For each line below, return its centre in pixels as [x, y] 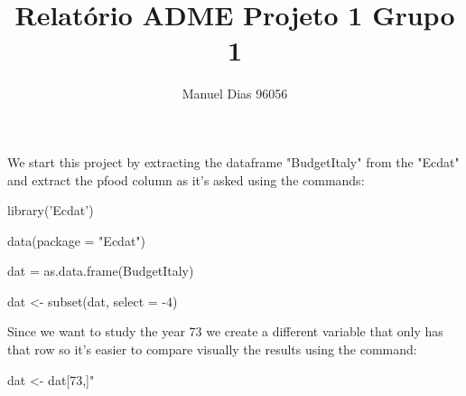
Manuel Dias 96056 [235, 94]
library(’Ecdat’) [51, 210]
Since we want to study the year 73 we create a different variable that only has [225, 331]
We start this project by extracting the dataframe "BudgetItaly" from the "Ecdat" [233, 161]
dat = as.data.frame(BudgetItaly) [101, 271]
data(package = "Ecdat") [77, 240]
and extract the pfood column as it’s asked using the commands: [186, 179]
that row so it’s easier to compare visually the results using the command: [212, 349]
